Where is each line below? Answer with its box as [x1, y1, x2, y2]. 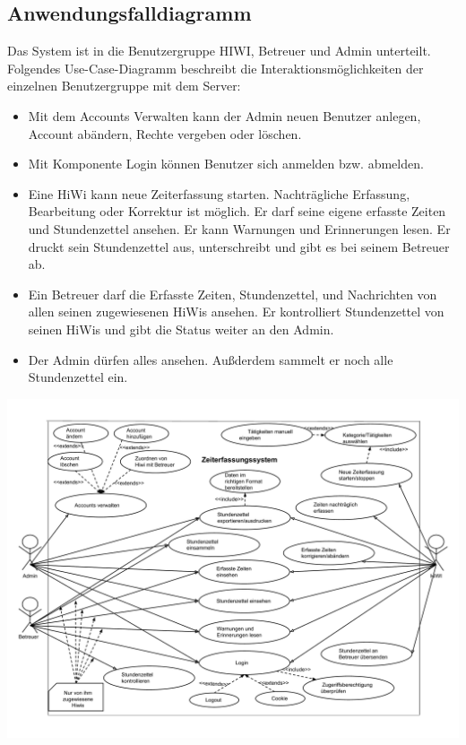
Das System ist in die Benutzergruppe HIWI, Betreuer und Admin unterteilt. [7, 41, 431, 60]
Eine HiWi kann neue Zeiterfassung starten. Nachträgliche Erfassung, [28, 184, 410, 203]
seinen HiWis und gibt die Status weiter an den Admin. [28, 319, 334, 338]
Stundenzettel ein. [28, 368, 128, 386]
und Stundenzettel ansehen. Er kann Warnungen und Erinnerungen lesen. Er [28, 219, 451, 238]
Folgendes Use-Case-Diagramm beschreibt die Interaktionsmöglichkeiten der [7, 58, 424, 77]
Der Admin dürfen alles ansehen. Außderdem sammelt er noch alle [28, 350, 393, 368]
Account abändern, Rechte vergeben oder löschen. [28, 124, 302, 143]
